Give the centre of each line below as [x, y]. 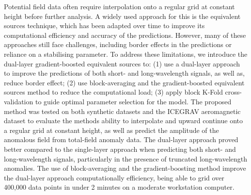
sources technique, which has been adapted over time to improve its [104, 25]
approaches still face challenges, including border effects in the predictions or [118, 44]
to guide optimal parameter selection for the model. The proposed [133, 101]
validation [19, 101]
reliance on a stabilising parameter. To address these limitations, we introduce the [126, 54]
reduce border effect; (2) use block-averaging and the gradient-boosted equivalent [124, 82]
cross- [234, 92]
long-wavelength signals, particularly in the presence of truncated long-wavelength [126, 158]
